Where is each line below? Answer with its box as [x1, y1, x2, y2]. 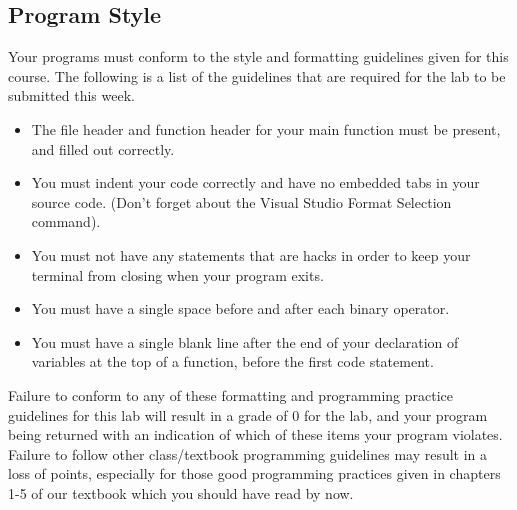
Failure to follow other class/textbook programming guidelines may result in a [8, 443, 488, 464]
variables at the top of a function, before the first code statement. [31, 351, 434, 372]
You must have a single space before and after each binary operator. [31, 298, 450, 319]
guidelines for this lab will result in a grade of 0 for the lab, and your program [8, 404, 488, 425]
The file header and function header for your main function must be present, [31, 118, 501, 139]
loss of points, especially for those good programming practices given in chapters [8, 463, 501, 484]
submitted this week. [8, 85, 135, 106]
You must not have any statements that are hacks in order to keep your [31, 244, 471, 265]
